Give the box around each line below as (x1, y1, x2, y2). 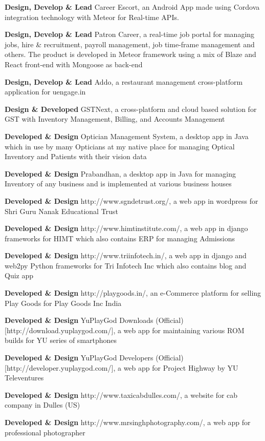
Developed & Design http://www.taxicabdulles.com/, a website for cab (5, 389, 238, 400)
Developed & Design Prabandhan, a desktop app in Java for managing (5, 168, 236, 179)
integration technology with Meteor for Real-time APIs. (5, 11, 179, 22)
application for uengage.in (5, 86, 86, 97)
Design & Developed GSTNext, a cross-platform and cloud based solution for (5, 103, 257, 114)
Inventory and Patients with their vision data (5, 151, 147, 162)
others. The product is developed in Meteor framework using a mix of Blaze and (5, 49, 256, 60)
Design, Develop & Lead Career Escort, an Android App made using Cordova (5, 2, 260, 12)
